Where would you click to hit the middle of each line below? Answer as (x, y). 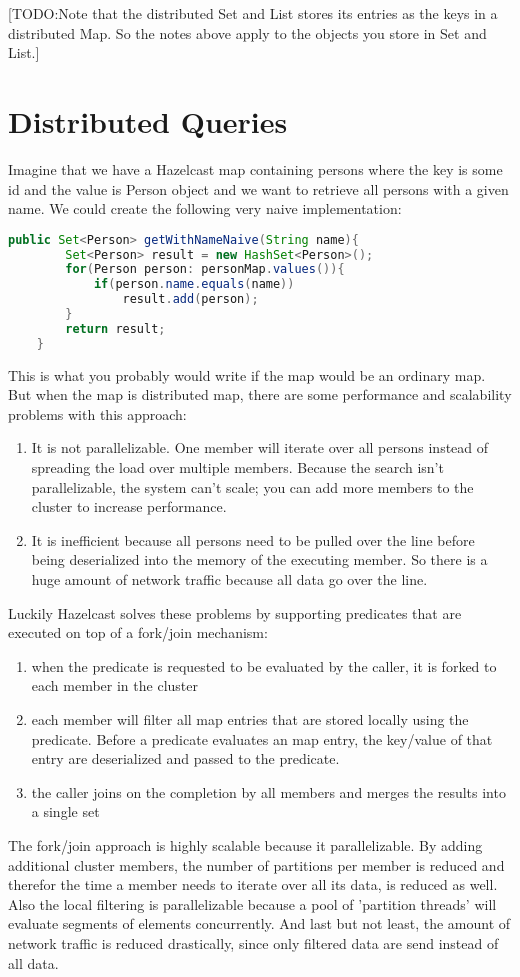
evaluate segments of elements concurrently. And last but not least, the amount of (259, 923)
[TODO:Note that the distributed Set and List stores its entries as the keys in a (253, 13)
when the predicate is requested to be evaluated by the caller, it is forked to (264, 665)
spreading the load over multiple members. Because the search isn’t (237, 467)
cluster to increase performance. (129, 506)
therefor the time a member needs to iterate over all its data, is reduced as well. (253, 884)
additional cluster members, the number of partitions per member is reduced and (256, 864)
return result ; (115, 328)
